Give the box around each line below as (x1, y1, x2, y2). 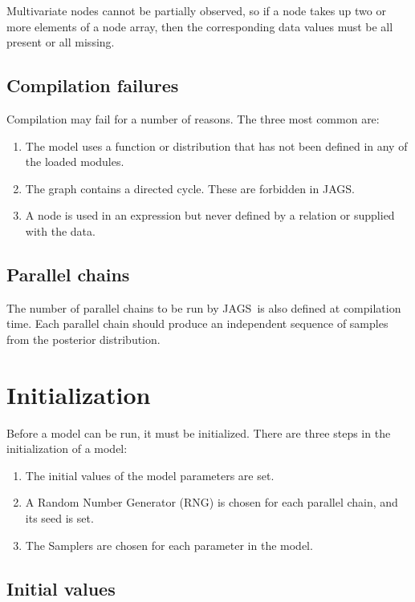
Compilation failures (6, 73, 179, 98)
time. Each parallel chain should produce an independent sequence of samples (6, 315, 389, 332)
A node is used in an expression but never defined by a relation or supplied (25, 207, 395, 224)
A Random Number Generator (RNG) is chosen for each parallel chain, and (25, 494, 398, 511)
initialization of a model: (6, 440, 128, 457)
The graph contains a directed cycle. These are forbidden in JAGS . (25, 180, 355, 196)
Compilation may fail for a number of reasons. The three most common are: (6, 110, 380, 127)
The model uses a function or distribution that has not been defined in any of (25, 137, 408, 154)
